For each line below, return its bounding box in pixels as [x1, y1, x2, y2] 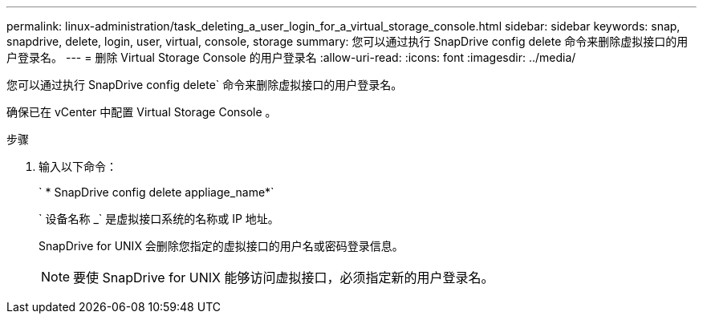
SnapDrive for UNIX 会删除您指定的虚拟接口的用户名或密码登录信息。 [39, 239, 404, 253]
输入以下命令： [39, 160, 117, 173]
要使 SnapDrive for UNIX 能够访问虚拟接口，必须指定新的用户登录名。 [73, 269, 494, 286]
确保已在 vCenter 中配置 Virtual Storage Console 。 [6, 105, 277, 119]
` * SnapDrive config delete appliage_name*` [39, 185, 274, 199]
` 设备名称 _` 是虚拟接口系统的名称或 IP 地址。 [39, 212, 279, 225]
